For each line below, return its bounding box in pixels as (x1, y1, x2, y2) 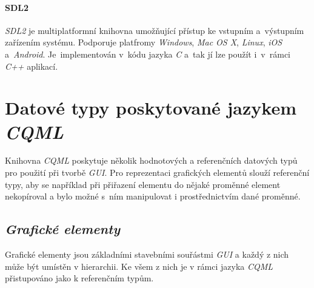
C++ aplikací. (5, 59, 58, 72)
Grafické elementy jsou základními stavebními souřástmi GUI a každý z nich (5, 248, 289, 261)
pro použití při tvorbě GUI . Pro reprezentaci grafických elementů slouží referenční (5, 166, 310, 179)
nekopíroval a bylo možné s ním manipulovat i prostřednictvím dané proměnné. (5, 190, 301, 203)
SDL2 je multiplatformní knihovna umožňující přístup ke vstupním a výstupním (5, 24, 304, 36)
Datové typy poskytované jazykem (5, 95, 296, 120)
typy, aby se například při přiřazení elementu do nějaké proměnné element (5, 178, 281, 190)
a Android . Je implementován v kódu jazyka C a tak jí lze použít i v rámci (5, 47, 291, 60)
